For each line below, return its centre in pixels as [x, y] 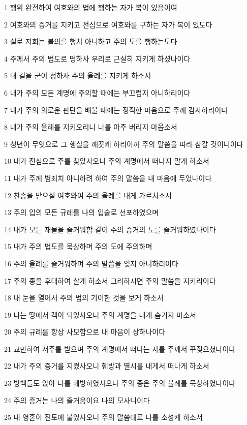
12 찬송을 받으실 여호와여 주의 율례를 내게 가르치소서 [88, 195]
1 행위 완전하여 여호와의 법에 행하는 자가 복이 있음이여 [91, 7]
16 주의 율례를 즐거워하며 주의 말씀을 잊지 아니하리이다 [91, 263]
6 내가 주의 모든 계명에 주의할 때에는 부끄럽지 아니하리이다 [97, 92]
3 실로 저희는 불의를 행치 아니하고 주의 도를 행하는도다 [91, 41]
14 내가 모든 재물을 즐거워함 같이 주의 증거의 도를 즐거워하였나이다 [110, 229]
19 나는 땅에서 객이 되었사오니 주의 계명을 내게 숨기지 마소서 [100, 314]
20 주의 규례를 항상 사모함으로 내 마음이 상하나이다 [85, 332]
